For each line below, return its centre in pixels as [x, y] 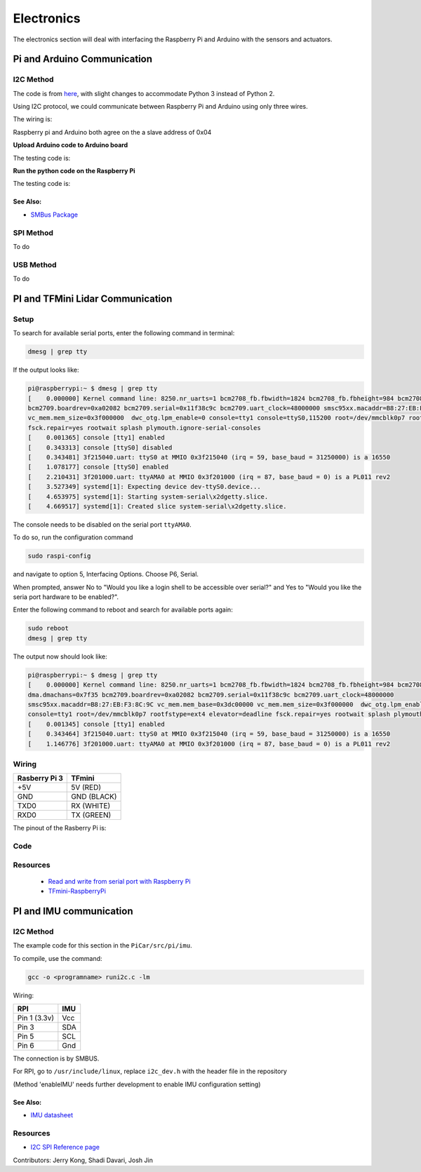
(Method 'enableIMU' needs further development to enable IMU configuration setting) [137, 1084]
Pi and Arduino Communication [83, 59]
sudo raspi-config [59, 556]
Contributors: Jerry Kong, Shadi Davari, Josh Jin [83, 1160]
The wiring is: [33, 119]
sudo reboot [48, 628]
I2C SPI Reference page [65, 1147]
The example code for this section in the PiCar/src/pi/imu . [102, 945]
